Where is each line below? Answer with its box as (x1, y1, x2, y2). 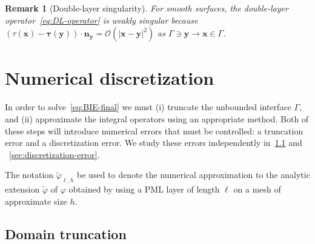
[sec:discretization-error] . (9, 148, 100, 160)
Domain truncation (5, 224, 127, 243)
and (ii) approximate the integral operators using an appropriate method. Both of (5, 112, 309, 125)
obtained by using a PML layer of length (68, 183, 220, 196)
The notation (5, 168, 54, 181)
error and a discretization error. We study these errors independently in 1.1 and (5, 136, 302, 149)
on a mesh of (233, 183, 281, 196)
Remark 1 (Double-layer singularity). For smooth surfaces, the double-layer (5, 2, 288, 14)
